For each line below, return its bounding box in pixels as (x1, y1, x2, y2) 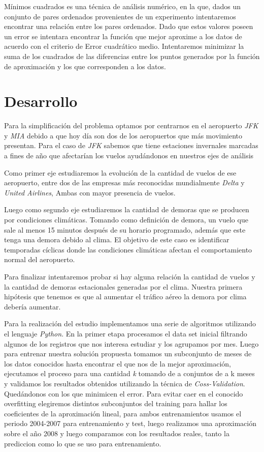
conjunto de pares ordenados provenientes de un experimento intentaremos (4, 11, 236, 21)
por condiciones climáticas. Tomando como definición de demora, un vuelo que (4, 214, 248, 225)
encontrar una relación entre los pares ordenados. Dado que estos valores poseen (4, 21, 253, 32)
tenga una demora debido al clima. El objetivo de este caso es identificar (4, 234, 229, 245)
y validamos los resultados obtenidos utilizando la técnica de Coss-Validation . (4, 378, 245, 388)
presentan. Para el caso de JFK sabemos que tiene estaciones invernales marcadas (4, 140, 258, 151)
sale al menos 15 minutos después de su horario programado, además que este (4, 224, 246, 235)
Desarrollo (4, 91, 78, 111)
